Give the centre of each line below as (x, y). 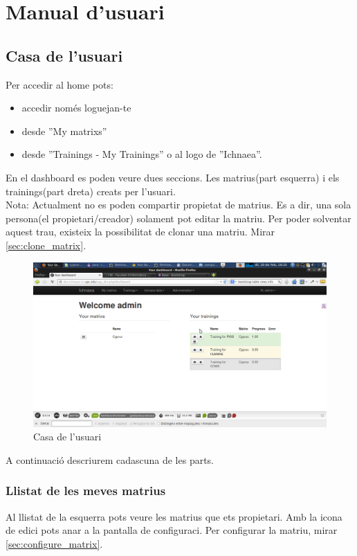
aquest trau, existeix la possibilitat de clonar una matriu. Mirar (140, 232)
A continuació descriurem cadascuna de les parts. (110, 459)
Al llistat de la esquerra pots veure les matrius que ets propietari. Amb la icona (174, 516)
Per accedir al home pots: (59, 84)
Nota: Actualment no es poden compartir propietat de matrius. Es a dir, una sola (178, 205)
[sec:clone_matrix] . (46, 245)
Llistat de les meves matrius (86, 491)
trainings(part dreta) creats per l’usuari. (91, 191)
